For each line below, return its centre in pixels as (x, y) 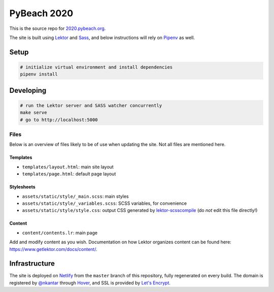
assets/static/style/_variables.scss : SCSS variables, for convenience (105, 203)
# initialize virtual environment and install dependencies (96, 67)
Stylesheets (22, 187)
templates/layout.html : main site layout (68, 167)
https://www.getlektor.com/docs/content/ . (53, 249)
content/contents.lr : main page (60, 233)
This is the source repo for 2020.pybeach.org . (58, 28)
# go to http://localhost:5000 (59, 120)
